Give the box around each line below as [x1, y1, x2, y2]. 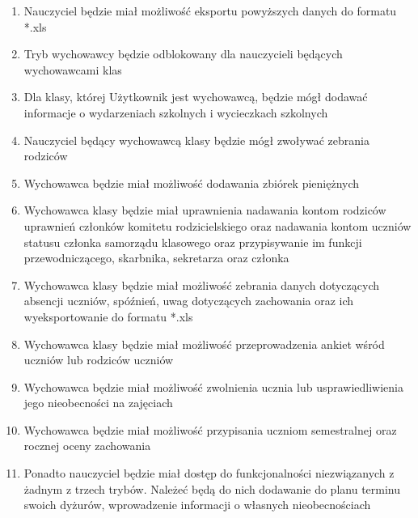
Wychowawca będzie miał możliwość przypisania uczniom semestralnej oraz [23, 421, 397, 438]
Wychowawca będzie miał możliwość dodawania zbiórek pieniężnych [23, 174, 360, 191]
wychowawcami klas [23, 61, 122, 78]
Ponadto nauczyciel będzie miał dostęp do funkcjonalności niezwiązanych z [23, 465, 395, 482]
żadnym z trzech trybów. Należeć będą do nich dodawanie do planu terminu [23, 480, 401, 497]
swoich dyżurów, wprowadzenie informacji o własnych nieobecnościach [23, 496, 371, 513]
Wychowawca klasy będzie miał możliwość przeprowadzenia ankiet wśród [23, 335, 385, 352]
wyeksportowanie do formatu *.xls [23, 308, 193, 325]
